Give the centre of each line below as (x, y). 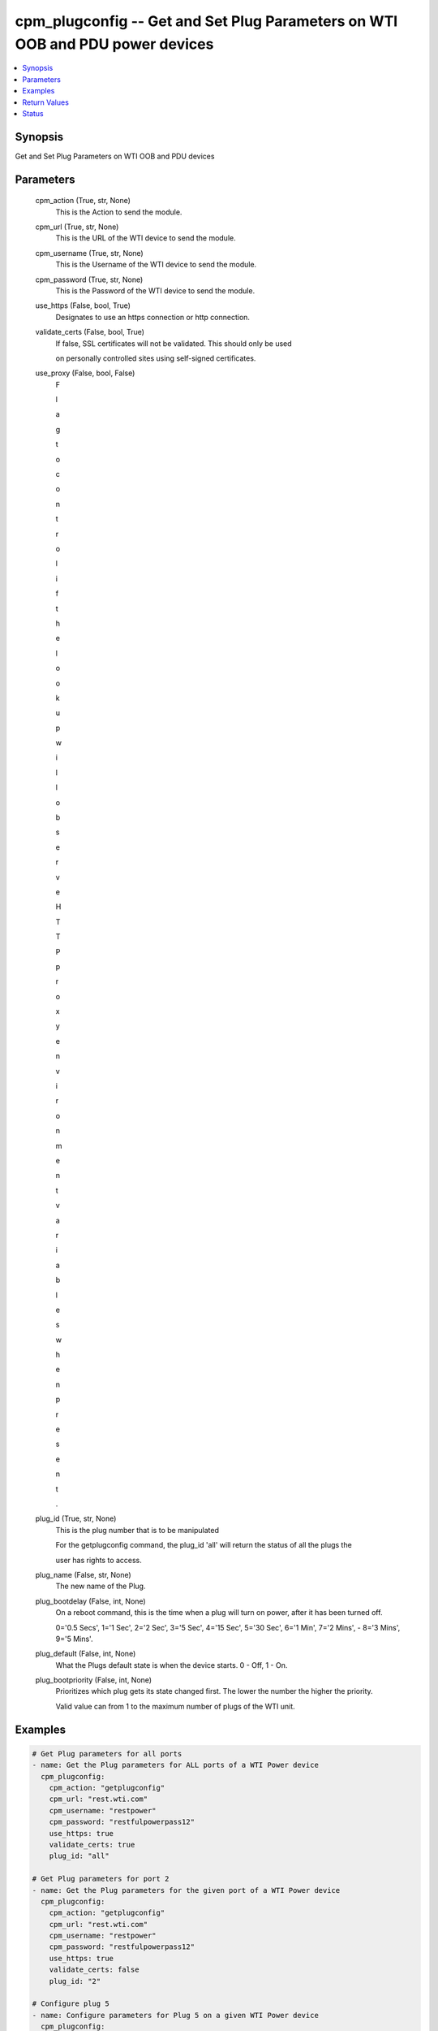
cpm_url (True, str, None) (77, 227)
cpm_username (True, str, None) (89, 253)
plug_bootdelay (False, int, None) (90, 1601)
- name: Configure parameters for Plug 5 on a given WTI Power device (176, 2015)
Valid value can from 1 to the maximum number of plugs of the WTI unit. (175, 1706)
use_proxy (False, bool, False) (85, 373)
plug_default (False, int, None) (86, 1654)
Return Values (45, 102)
